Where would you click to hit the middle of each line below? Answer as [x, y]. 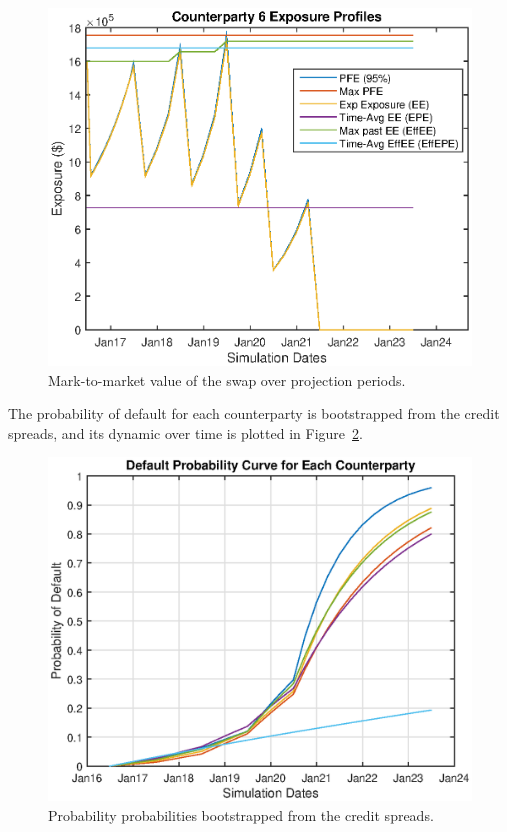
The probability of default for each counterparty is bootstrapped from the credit [254, 413]
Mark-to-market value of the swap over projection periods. [227, 379]
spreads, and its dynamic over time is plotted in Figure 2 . [185, 432]
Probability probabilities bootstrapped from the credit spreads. [241, 814]
